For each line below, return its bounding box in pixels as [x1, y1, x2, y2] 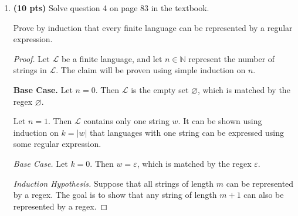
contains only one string [83, 115, 170, 127]
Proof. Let [13, 52, 50, 64]
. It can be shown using [178, 115, 262, 127]
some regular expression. [13, 138, 101, 150]
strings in [13, 64, 47, 76]
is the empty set [131, 83, 189, 95]
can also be [243, 188, 284, 201]
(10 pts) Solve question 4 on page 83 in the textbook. [13, 2, 209, 13]
